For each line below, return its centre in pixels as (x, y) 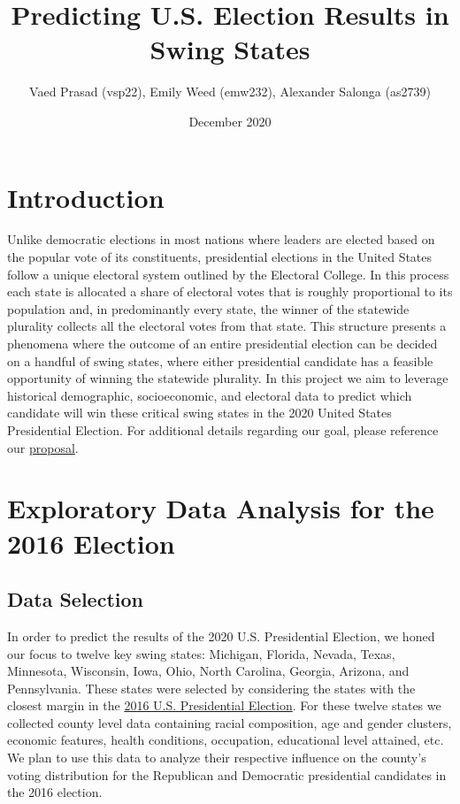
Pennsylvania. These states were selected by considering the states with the (211, 688)
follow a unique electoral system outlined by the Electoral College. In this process (228, 274)
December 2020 (230, 121)
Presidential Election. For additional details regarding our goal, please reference (223, 429)
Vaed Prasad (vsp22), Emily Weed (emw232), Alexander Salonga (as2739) (230, 92)
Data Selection (75, 599)
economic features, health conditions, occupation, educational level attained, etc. (226, 740)
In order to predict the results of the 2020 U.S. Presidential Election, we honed (221, 636)
